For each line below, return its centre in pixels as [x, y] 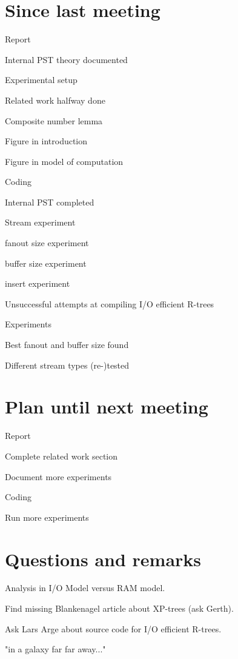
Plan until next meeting [107, 406]
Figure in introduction [46, 141]
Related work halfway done [55, 100]
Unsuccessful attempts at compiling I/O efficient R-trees [110, 303]
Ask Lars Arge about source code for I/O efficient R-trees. [113, 628]
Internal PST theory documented [66, 59]
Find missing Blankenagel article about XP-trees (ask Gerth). [119, 608]
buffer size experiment [46, 263]
